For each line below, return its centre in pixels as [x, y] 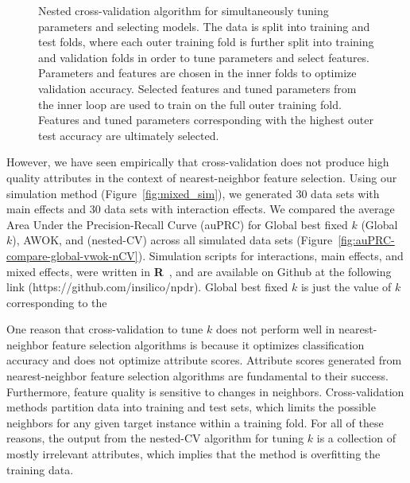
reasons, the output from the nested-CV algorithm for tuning [155, 438]
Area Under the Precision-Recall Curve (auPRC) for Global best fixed [177, 224]
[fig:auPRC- [366, 240]
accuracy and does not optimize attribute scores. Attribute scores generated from [204, 360]
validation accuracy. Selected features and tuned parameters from [197, 88]
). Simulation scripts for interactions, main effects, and [271, 255]
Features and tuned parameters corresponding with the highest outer [206, 120]
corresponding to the [57, 302]
